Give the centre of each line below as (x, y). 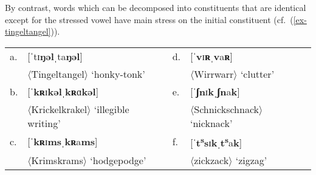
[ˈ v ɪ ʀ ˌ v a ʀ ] (211, 56)
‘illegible (112, 109)
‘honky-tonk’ (118, 74)
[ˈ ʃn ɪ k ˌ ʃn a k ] (215, 91)
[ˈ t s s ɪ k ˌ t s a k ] (216, 142)
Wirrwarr (214, 74)
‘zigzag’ (251, 160)
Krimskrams (57, 160)
